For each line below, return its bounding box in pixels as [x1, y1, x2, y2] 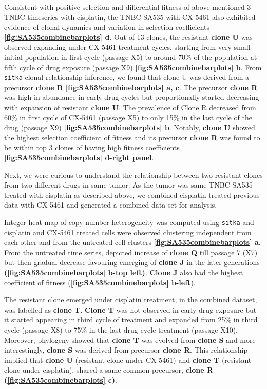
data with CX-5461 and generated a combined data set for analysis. [4, 199, 217, 210]
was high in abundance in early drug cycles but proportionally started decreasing [4, 92, 259, 103]
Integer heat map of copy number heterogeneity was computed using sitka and [4, 216, 254, 227]
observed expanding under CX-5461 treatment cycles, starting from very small [4, 42, 251, 52]
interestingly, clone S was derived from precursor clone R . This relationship [4, 344, 248, 355]
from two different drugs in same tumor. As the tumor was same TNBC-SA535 [4, 179, 253, 190]
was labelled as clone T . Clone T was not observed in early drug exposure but [4, 304, 257, 315]
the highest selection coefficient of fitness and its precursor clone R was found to [4, 132, 260, 142]
